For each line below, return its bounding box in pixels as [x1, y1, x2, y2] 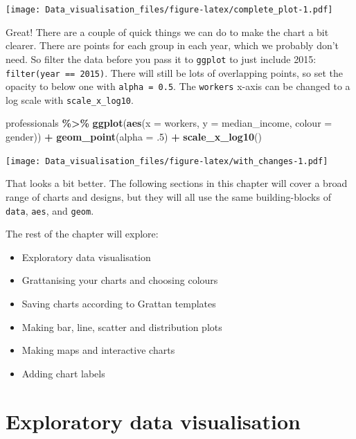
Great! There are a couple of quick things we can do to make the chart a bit [6, 24, 329, 39]
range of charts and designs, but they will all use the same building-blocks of [6, 189, 331, 204]
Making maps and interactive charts [21, 343, 175, 357]
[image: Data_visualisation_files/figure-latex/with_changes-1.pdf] [6, 156, 328, 166]
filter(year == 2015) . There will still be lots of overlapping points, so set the [6, 65, 344, 80]
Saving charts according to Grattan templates [21, 296, 216, 310]
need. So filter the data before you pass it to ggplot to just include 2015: [6, 51, 317, 66]
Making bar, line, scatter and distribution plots [21, 319, 222, 334]
